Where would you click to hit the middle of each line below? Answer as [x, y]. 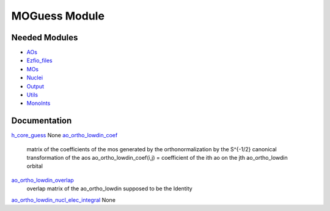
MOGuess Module [58, 16]
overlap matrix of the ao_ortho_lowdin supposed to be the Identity [109, 188]
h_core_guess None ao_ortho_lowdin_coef [64, 135]
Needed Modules [45, 38]
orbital [35, 166]
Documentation [42, 121]
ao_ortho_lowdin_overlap [43, 180]
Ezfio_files [40, 60]
